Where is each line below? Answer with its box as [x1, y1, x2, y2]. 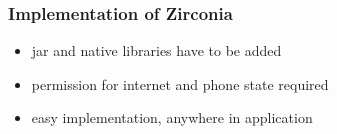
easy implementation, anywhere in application [31, 107, 313, 128]
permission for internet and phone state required [31, 73, 329, 94]
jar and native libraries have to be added [31, 40, 282, 61]
